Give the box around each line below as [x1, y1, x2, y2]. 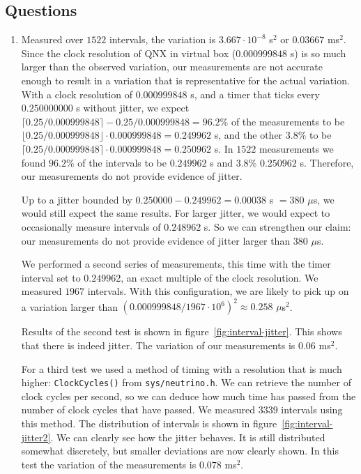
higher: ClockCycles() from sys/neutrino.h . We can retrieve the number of [21, 375, 351, 390]
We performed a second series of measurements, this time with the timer [21, 257, 331, 271]
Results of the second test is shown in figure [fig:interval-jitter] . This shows [21, 324, 342, 339]
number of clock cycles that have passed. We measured [21, 402, 255, 417]
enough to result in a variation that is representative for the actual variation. [21, 72, 350, 87]
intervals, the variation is [109, 32, 216, 47]
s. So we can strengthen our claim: [203, 219, 351, 234]
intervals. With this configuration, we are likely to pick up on [87, 284, 349, 298]
